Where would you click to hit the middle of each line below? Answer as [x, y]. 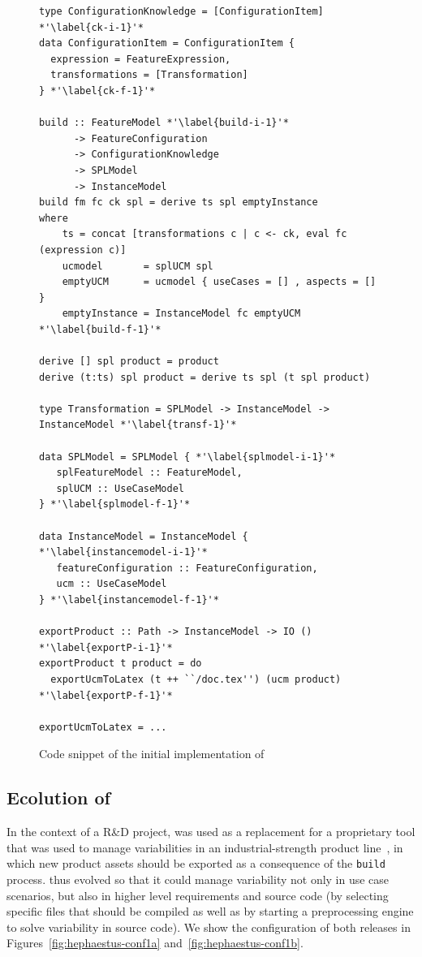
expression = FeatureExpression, [141, 59]
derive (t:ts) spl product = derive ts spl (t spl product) [205, 377]
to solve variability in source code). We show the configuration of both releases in [209, 927]
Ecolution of [58, 797]
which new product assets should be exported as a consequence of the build [196, 863]
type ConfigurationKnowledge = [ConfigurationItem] [181, 11]
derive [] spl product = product [129, 362]
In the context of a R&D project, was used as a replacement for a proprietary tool [211, 832]
